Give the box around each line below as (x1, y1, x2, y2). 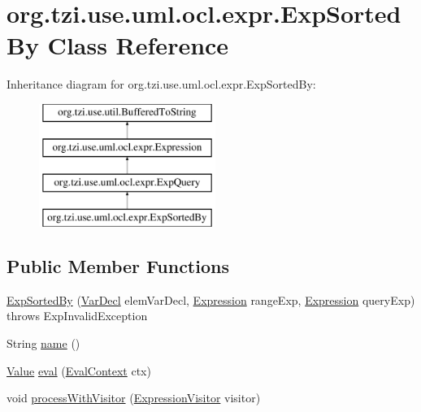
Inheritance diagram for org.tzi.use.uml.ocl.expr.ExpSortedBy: (7, 76, 316, 93)
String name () (7, 335, 80, 352)
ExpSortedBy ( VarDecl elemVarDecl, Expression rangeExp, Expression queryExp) (7, 291, 415, 308)
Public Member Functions (7, 254, 229, 279)
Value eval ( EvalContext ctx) (7, 362, 151, 379)
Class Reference (47, 28, 229, 62)
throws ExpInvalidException (7, 307, 148, 324)
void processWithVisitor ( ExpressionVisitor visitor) (7, 389, 261, 406)
